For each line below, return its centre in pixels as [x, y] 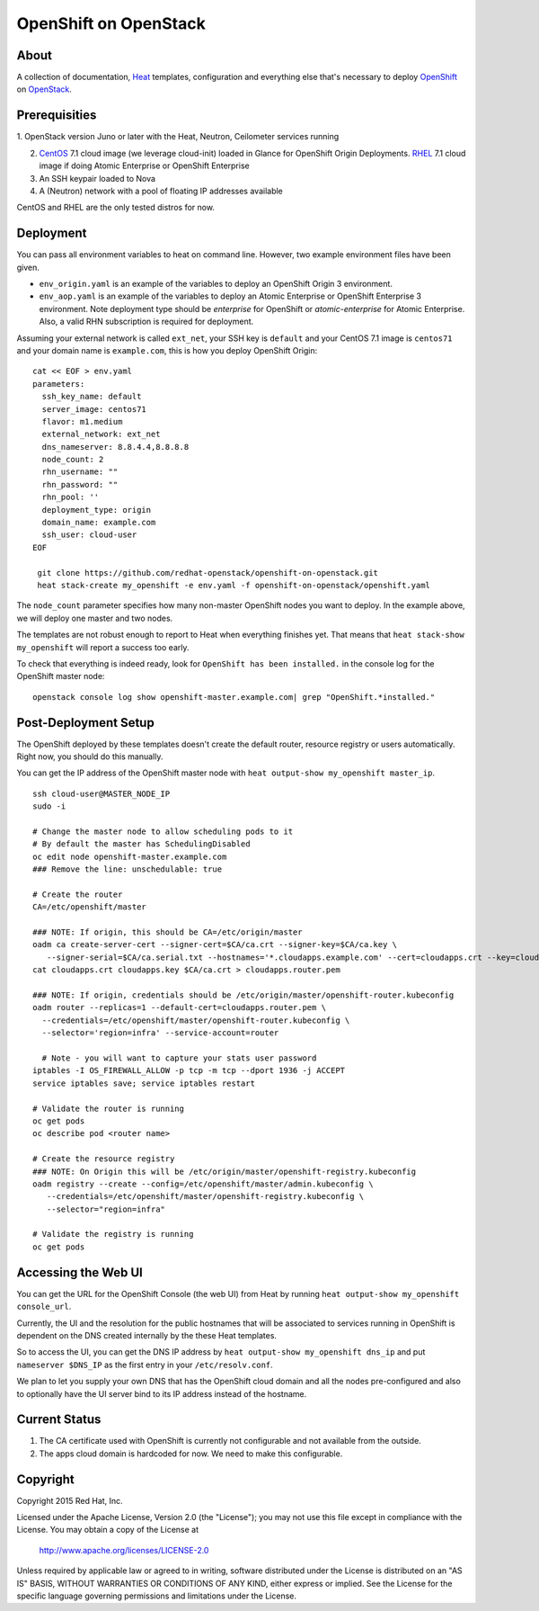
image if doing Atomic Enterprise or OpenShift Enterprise [145, 166]
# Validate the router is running [108, 1108]
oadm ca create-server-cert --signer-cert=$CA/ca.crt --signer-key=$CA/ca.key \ [215, 945]
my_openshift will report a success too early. [103, 647]
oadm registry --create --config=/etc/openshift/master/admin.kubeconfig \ [203, 1184]
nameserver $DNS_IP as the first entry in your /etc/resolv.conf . [145, 1365]
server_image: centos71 [94, 409]
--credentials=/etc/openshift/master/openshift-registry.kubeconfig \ [205, 1197]
